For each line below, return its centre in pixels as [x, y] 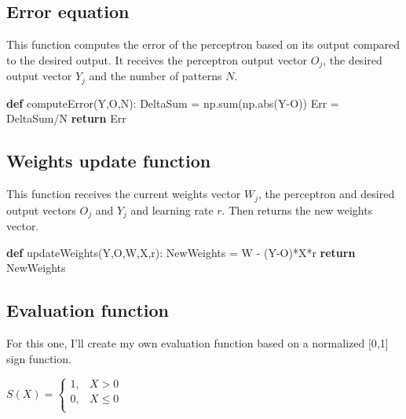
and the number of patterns [155, 76]
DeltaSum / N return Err [66, 118]
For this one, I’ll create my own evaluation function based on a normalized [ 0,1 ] [198, 342]
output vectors [41, 209]
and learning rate [172, 209]
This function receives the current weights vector [124, 194]
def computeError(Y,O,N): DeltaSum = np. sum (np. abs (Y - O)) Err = [173, 103]
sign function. [39, 358]
